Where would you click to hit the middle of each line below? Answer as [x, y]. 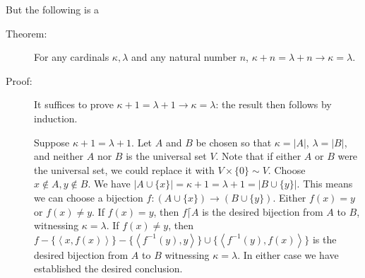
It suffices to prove [74, 104]
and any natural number [184, 57]
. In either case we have [288, 254]
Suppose [52, 142]
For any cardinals [72, 57]
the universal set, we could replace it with [124, 169]
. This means [325, 184]
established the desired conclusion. [108, 268]
